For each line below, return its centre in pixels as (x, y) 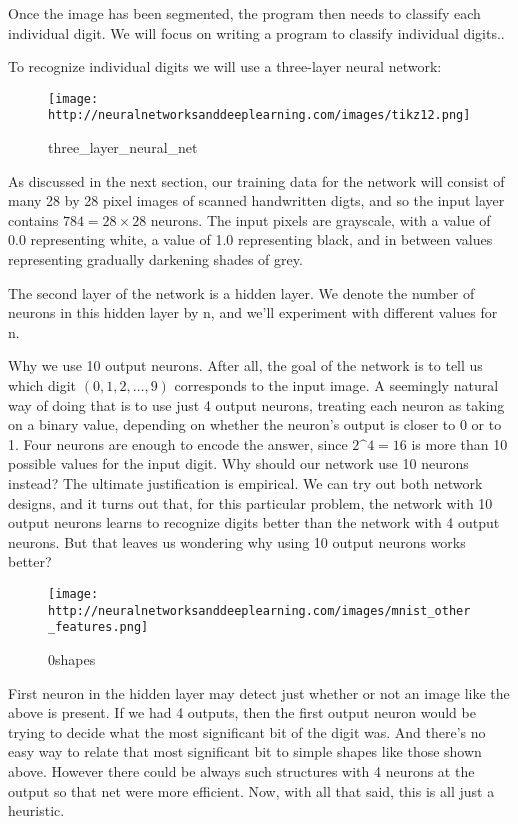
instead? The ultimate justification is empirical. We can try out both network (245, 483)
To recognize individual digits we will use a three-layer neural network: (225, 66)
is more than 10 (459, 443)
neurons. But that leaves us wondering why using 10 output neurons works (237, 541)
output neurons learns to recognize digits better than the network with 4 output (254, 522)
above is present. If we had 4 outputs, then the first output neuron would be (242, 712)
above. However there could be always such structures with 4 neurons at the (241, 770)
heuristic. (36, 810)
